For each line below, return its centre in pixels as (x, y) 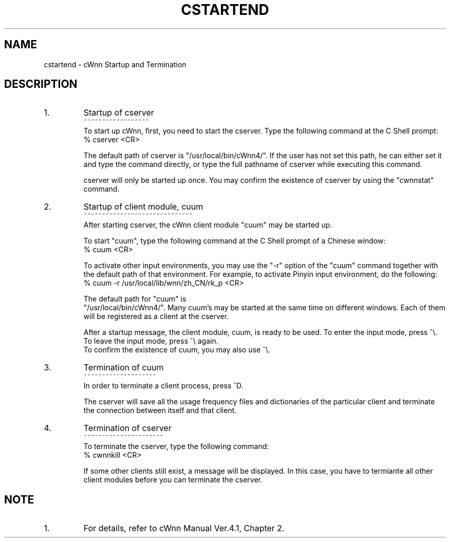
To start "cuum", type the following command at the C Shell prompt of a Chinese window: (235, 241)
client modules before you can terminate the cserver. (173, 480)
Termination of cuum (124, 368)
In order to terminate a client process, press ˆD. (163, 386)
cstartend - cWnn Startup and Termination (115, 64)
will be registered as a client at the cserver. (156, 316)
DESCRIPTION (41, 84)
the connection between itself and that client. (160, 410)
